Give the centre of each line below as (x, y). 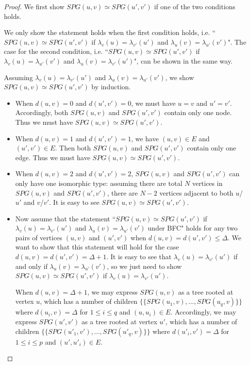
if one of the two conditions (195, 6)
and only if (31, 266)
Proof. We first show (34, 6)
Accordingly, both (42, 112)
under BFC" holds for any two (193, 228)
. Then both (73, 148)
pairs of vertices (39, 237)
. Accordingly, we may (203, 312)
